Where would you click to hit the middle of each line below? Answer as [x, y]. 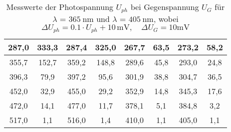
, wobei [166, 18]
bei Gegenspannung [165, 7]
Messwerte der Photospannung [60, 7]
